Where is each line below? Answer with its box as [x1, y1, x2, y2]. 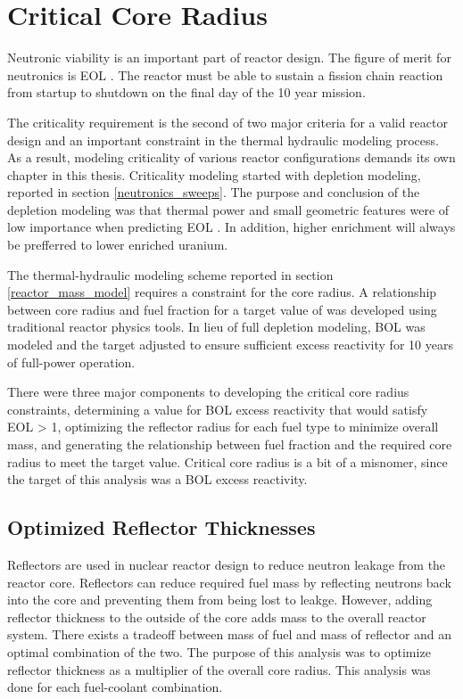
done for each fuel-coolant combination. [7, 678, 223, 696]
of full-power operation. [7, 352, 136, 371]
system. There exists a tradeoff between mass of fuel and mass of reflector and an [7, 625, 452, 644]
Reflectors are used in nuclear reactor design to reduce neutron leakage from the [7, 555, 446, 573]
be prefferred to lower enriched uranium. [7, 235, 228, 254]
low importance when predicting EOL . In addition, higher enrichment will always [7, 218, 456, 236]
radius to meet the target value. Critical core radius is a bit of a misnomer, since [7, 452, 448, 471]
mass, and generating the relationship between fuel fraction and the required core [7, 435, 452, 453]
